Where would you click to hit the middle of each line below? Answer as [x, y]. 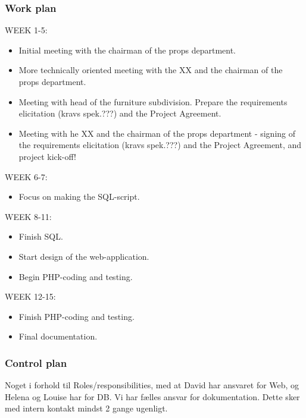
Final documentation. [58, 336]
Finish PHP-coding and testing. [76, 316]
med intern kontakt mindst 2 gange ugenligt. [86, 408]
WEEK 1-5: [26, 30]
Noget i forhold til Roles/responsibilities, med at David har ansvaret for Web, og [152, 385]
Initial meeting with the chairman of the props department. [127, 50]
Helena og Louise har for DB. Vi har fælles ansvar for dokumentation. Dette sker [152, 396]
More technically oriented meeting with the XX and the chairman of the [151, 70]
